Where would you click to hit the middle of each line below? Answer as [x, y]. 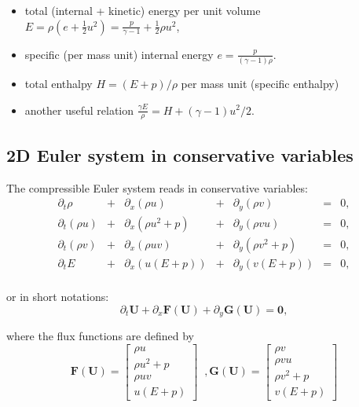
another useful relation [79, 110]
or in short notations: [58, 297]
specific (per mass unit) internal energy [119, 54]
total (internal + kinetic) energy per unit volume [143, 10]
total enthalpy [59, 83]
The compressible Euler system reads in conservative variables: [157, 187]
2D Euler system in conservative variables [180, 154]
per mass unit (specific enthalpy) [260, 83]
